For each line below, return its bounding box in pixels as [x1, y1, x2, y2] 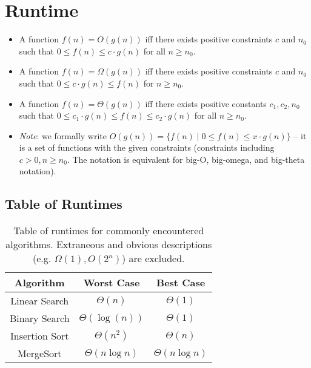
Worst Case [83, 275, 140, 290]
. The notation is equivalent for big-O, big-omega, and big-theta [67, 153, 305, 165]
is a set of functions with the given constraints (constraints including [19, 141, 275, 154]
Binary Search [10, 311, 70, 326]
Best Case [156, 275, 206, 290]
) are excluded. [121, 251, 185, 266]
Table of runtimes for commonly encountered [13, 223, 204, 238]
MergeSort [18, 346, 62, 361]
